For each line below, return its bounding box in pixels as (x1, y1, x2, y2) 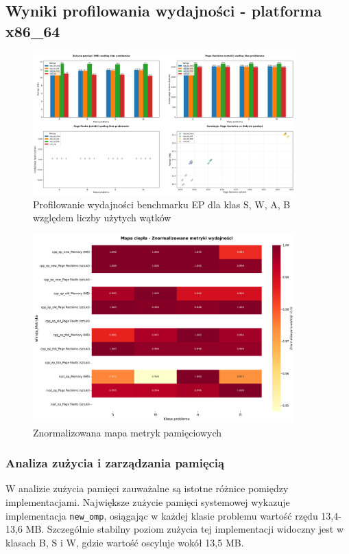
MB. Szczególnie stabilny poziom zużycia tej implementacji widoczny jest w (25, 522, 344, 536)
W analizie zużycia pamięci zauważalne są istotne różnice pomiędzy (5, 481, 289, 496)
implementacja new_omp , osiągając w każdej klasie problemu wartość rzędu (5, 508, 318, 522)
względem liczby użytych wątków (33, 210, 171, 225)
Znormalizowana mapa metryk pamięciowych (33, 425, 222, 439)
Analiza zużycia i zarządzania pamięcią (5, 454, 225, 472)
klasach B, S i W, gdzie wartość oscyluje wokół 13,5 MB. (5, 535, 244, 549)
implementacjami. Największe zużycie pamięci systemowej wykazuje (5, 494, 290, 509)
